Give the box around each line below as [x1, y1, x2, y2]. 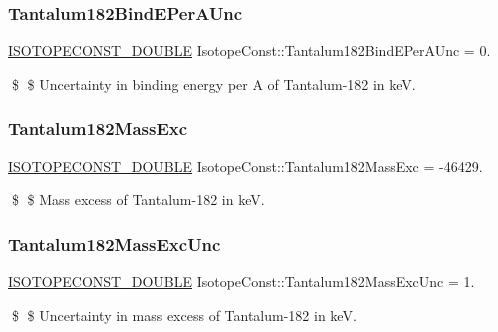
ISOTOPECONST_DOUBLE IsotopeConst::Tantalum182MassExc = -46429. [8, 155, 483, 176]
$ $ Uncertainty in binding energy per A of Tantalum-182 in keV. [11, 73, 416, 94]
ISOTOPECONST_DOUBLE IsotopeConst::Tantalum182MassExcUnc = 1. [8, 271, 475, 292]
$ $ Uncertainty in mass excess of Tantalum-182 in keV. [11, 304, 357, 325]
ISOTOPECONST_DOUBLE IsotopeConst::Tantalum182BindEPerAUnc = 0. [8, 40, 491, 61]
